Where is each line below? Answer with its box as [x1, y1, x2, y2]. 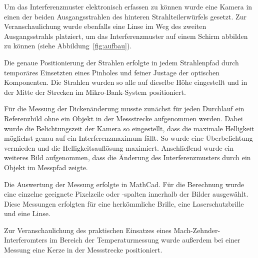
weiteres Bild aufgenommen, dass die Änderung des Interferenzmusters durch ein [4, 152, 251, 163]
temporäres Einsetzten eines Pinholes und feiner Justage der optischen [4, 67, 219, 77]
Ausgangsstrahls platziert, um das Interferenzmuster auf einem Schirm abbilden [4, 30, 248, 41]
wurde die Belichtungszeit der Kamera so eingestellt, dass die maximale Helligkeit [4, 123, 254, 133]
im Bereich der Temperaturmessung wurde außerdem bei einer [49, 235, 240, 245]
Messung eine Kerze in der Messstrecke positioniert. [4, 245, 162, 255]
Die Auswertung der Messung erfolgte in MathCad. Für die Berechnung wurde [4, 179, 244, 189]
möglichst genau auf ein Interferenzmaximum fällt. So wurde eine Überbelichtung [4, 133, 253, 143]
